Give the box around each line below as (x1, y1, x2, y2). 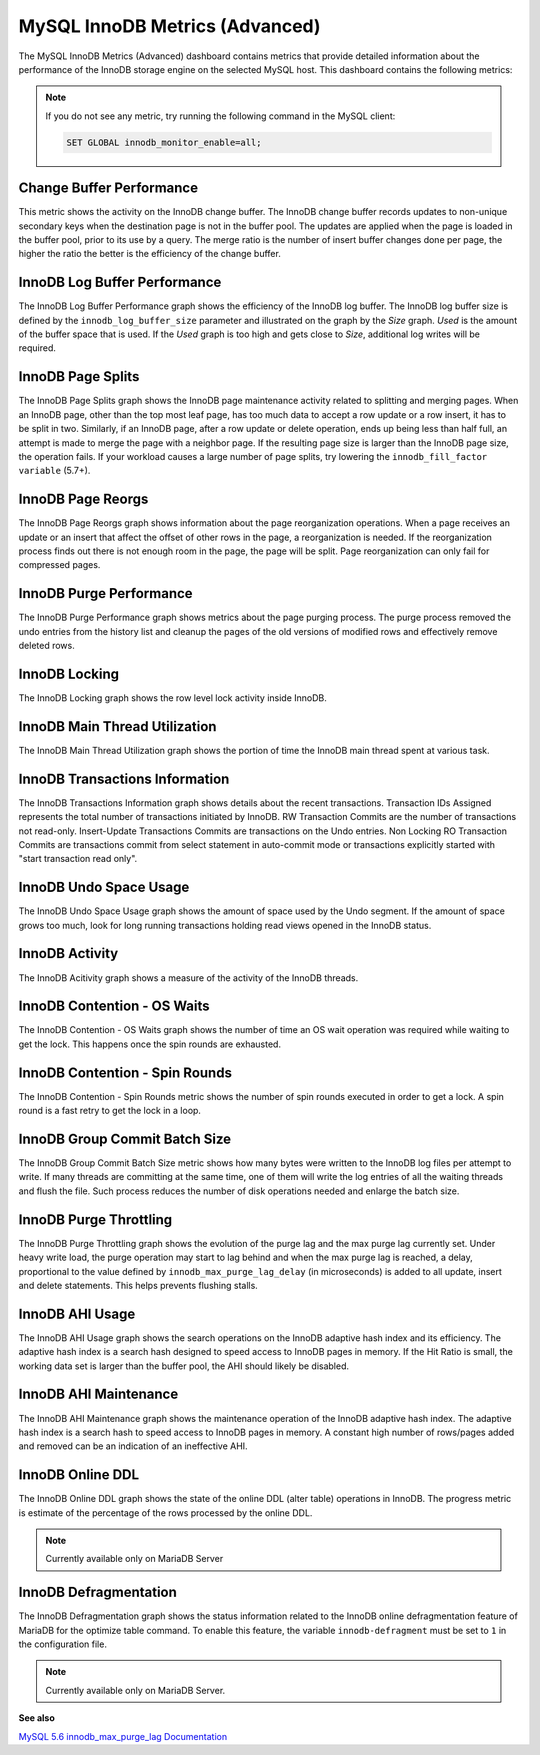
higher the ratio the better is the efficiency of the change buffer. (18, 248, 282, 260)
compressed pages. (18, 559, 101, 571)
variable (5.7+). (18, 465, 91, 477)
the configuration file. (18, 1638, 107, 1650)
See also (18, 1712, 55, 1724)
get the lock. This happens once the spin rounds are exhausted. (18, 1038, 282, 1050)
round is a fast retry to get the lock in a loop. (18, 1105, 202, 1117)
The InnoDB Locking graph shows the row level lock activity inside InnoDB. (18, 691, 327, 704)
